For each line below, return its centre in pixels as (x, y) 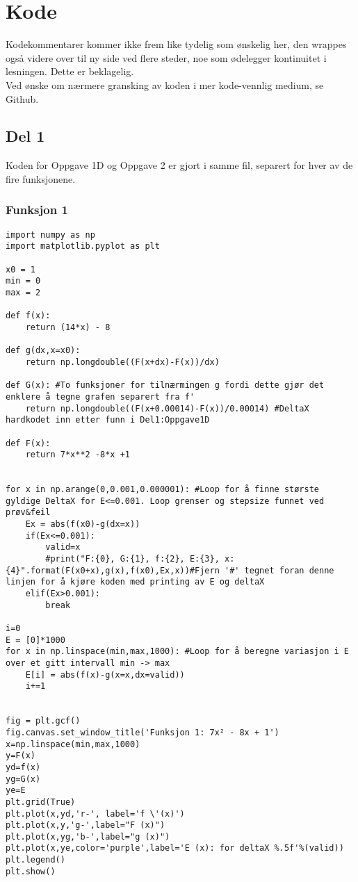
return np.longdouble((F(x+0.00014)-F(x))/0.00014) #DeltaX (167, 408)
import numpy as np (50, 235)
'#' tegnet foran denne (279, 570)
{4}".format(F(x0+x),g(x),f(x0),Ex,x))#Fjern (113, 570)
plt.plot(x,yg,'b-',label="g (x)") (88, 836)
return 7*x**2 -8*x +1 (78, 455)
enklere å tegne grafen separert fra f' (100, 397)
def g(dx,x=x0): (43, 351)
